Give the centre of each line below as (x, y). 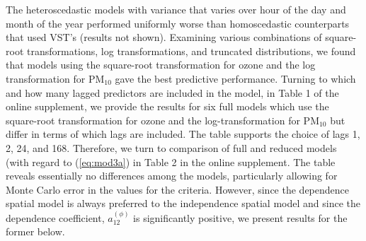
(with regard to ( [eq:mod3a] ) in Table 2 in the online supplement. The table (171, 161)
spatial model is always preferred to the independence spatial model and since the (183, 203)
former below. (35, 231)
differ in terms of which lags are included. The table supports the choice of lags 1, (183, 134)
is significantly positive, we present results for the (240, 217)
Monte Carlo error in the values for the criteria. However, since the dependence (177, 189)
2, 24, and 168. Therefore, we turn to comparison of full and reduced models (171, 147)
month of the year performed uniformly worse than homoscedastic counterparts (178, 23)
